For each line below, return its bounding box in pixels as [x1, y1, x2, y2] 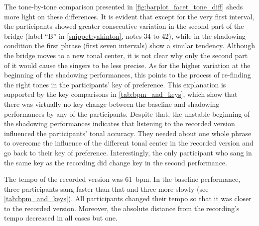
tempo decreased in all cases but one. [4, 213, 118, 223]
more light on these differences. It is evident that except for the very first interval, [4, 11, 255, 21]
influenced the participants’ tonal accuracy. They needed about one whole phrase [4, 128, 252, 138]
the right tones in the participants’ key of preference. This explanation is [4, 79, 226, 89]
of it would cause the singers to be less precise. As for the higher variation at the [4, 60, 251, 70]
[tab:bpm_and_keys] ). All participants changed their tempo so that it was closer [4, 193, 252, 204]
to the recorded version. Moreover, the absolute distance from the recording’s [4, 203, 240, 213]
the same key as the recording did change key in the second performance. [4, 157, 227, 167]
